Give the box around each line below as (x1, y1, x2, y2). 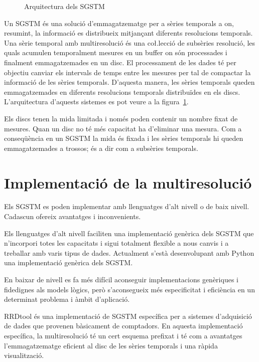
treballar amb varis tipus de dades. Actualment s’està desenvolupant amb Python (4, 247, 254, 258)
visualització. (4, 350, 44, 360)
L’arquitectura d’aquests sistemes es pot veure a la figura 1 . (4, 96, 189, 107)
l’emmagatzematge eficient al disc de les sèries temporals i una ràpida (4, 340, 218, 350)
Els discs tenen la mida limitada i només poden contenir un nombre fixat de (4, 113, 238, 123)
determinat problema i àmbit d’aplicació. (4, 294, 130, 304)
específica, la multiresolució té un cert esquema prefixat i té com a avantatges (4, 330, 242, 340)
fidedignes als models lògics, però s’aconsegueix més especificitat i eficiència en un (4, 284, 255, 294)
